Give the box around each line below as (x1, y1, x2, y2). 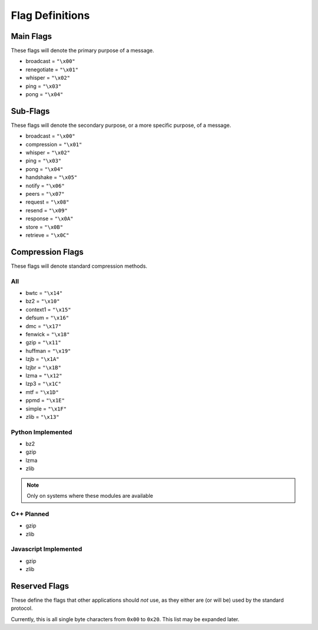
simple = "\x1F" (25, 405, 67, 412)
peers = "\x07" (25, 191, 65, 198)
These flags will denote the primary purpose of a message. (11, 47, 154, 54)
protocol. (11, 605, 33, 612)
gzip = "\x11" (25, 339, 61, 346)
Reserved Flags (11, 581, 69, 591)
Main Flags (11, 31, 52, 41)
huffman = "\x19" (25, 347, 71, 354)
